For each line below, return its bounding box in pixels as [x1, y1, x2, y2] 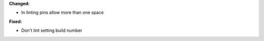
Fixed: [9, 19, 22, 24]
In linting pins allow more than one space [21, 10, 104, 16]
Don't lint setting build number [21, 27, 83, 34]
